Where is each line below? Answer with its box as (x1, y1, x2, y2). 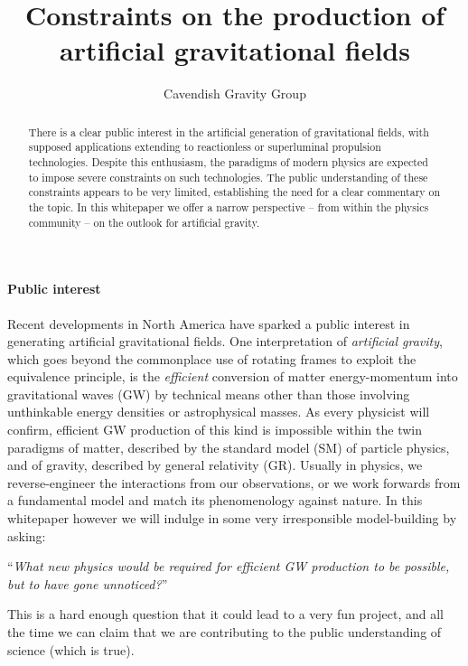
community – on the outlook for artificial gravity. (28, 214, 260, 230)
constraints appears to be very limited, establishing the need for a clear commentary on (28, 184, 441, 200)
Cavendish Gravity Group (164, 84, 306, 103)
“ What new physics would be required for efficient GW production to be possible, (7, 557, 450, 576)
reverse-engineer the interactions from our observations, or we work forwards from (7, 473, 461, 492)
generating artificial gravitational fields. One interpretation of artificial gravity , (7, 332, 443, 351)
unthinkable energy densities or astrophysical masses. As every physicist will (7, 402, 430, 421)
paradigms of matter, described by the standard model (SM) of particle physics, (7, 437, 450, 456)
